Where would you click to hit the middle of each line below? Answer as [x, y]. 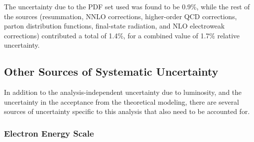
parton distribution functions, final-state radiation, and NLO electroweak [114, 26]
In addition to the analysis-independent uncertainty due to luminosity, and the [123, 92]
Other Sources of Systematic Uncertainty [111, 71]
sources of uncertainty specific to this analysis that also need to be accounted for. [127, 111]
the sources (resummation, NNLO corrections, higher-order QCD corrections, [121, 16]
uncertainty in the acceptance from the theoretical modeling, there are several [122, 101]
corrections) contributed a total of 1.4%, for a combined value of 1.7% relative [122, 35]
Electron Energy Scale [49, 133]
